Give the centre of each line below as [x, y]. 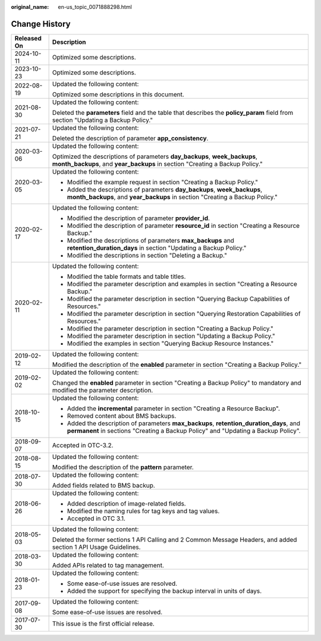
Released [28, 38]
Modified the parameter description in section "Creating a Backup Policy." [170, 328]
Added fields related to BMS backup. [104, 485]
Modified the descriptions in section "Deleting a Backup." [147, 255]
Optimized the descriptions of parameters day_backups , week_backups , [155, 156]
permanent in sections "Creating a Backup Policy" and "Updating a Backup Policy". [184, 431]
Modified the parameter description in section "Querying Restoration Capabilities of [184, 313]
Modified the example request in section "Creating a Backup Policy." [163, 182]
